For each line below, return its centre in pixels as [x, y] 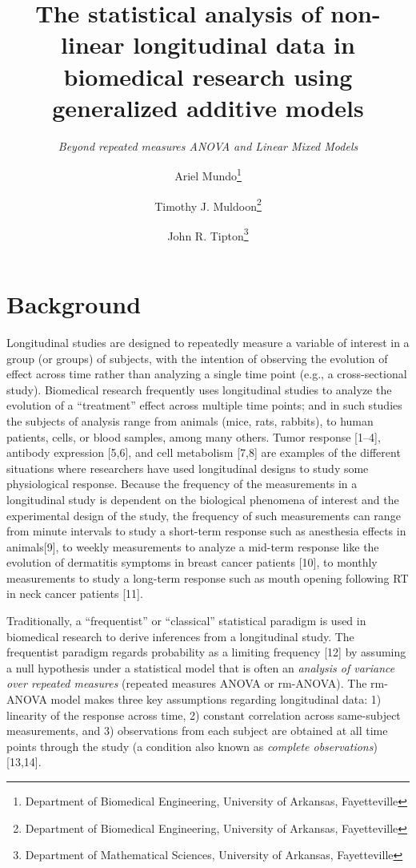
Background [74, 304]
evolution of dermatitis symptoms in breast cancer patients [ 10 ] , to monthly [192, 562]
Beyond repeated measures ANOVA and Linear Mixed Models [208, 145]
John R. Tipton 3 [208, 234]
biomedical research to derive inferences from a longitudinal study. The [180, 636]
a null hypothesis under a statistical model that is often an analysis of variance [201, 667]
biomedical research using [208, 76]
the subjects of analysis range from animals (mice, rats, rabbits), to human [190, 420]
